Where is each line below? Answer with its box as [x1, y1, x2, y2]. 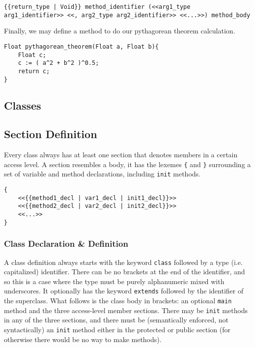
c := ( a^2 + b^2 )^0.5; [18, 59, 99, 67]
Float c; [18, 51, 46, 58]
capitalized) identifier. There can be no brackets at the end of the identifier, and [4, 266, 245, 277]
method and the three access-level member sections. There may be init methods [4, 305, 248, 315]
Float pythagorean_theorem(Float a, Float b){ [4, 43, 159, 50]
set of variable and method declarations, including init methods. [4, 169, 200, 179]
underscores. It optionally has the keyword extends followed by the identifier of [4, 286, 244, 296]
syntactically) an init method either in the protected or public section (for [4, 324, 231, 334]
